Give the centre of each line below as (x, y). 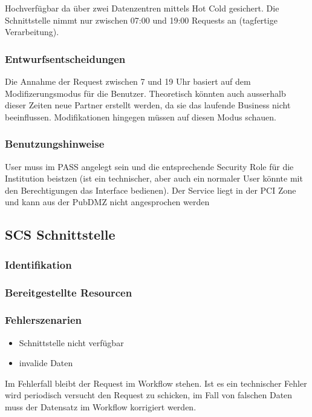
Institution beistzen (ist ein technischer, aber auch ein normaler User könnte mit (154, 178)
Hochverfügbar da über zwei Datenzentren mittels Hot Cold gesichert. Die (142, 8)
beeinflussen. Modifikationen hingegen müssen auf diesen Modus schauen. (141, 117)
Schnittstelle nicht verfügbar (71, 342)
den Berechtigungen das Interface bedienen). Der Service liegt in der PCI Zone (151, 190)
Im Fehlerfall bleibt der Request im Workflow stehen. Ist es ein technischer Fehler (156, 383)
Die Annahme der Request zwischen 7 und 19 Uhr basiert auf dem (128, 81)
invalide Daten (46, 363)
